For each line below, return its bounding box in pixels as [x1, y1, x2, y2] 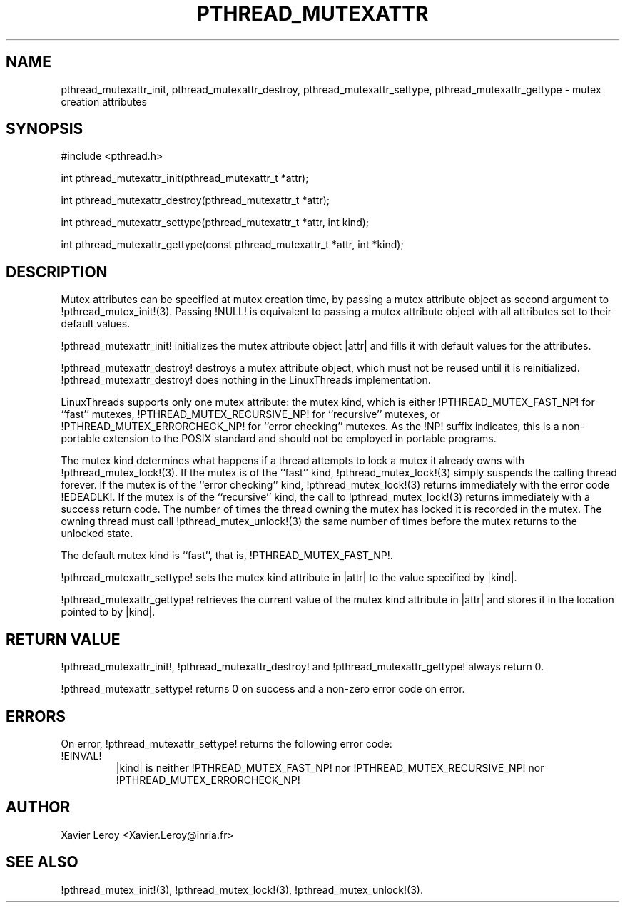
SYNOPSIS [6, 120, 83, 138]
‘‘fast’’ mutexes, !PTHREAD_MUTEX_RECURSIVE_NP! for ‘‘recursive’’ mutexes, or [61, 408, 440, 421]
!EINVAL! [61, 749, 102, 762]
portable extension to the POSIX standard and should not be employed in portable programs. [61, 432, 497, 445]
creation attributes [61, 95, 147, 108]
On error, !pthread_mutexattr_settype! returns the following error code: [61, 737, 392, 750]
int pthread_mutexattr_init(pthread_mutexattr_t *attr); [61, 172, 309, 185]
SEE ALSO [6, 853, 78, 872]
